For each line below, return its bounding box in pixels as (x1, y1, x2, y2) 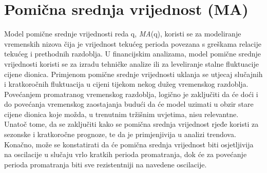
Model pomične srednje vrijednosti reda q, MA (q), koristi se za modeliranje (4, 28, 241, 39)
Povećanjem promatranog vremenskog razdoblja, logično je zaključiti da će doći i (4, 88, 258, 99)
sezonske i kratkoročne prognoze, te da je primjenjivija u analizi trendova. (4, 129, 236, 140)
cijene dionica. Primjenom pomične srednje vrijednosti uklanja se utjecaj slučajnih (4, 68, 263, 79)
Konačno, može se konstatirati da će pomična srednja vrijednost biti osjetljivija (4, 139, 254, 149)
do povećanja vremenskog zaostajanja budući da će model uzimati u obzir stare (4, 99, 254, 109)
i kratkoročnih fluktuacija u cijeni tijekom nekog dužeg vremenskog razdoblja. (4, 79, 249, 89)
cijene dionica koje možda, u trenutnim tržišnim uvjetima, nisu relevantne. (4, 108, 239, 119)
